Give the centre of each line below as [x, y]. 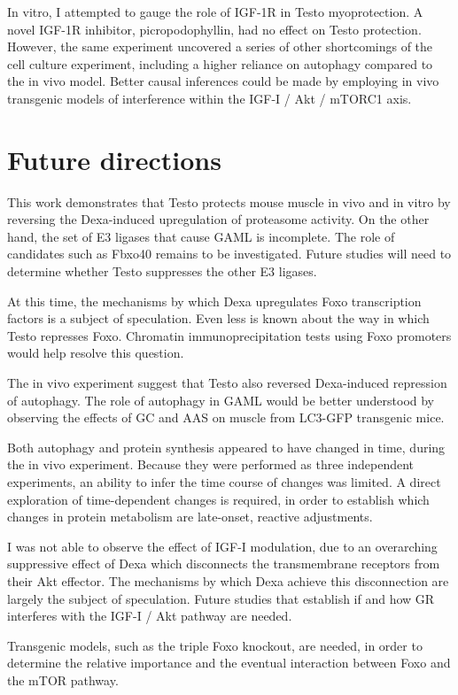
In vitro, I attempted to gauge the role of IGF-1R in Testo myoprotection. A [215, 12]
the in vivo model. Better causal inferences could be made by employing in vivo [223, 81]
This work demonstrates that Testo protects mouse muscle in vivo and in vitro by [229, 201]
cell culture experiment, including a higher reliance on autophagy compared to [220, 63]
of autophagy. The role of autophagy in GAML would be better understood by [221, 400]
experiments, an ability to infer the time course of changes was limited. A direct [224, 482]
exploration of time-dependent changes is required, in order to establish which [218, 499]
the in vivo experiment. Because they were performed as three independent [211, 464]
